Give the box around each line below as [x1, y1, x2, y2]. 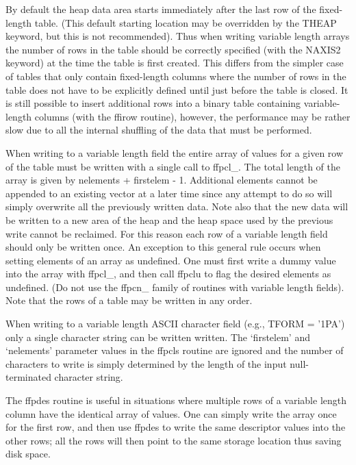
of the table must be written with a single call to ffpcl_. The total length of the [5, 159, 341, 173]
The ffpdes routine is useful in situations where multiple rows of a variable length [5, 393, 347, 407]
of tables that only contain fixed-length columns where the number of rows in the [5, 68, 346, 83]
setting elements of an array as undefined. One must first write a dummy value [5, 253, 336, 267]
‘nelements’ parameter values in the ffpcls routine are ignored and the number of [5, 343, 344, 357]
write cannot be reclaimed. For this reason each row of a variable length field [5, 226, 328, 240]
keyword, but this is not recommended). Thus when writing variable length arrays [5, 29, 350, 43]
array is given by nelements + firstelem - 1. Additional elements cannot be [5, 173, 318, 187]
